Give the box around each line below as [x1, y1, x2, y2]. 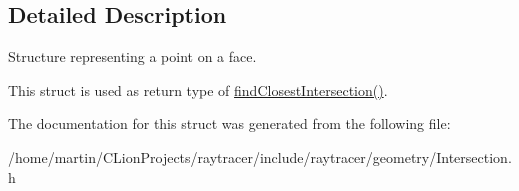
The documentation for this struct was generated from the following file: [8, 113, 451, 134]
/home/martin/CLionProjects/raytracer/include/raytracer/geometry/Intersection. [8, 146, 512, 167]
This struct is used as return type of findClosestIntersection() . [8, 79, 388, 100]
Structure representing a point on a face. [8, 46, 257, 67]
